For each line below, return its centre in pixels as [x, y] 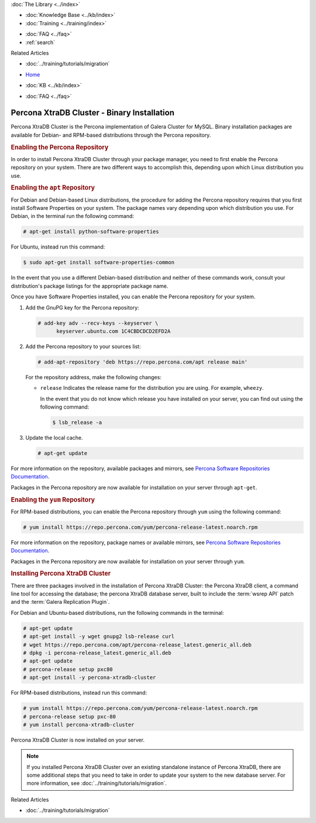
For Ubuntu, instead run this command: [58, 247]
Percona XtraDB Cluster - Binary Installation [93, 113]
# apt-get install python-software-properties [91, 232]
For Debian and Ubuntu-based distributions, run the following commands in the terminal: [118, 613]
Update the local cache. [54, 438]
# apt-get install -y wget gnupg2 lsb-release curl [99, 637]
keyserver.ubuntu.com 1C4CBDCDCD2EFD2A [114, 331]
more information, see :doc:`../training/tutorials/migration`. [97, 783]
